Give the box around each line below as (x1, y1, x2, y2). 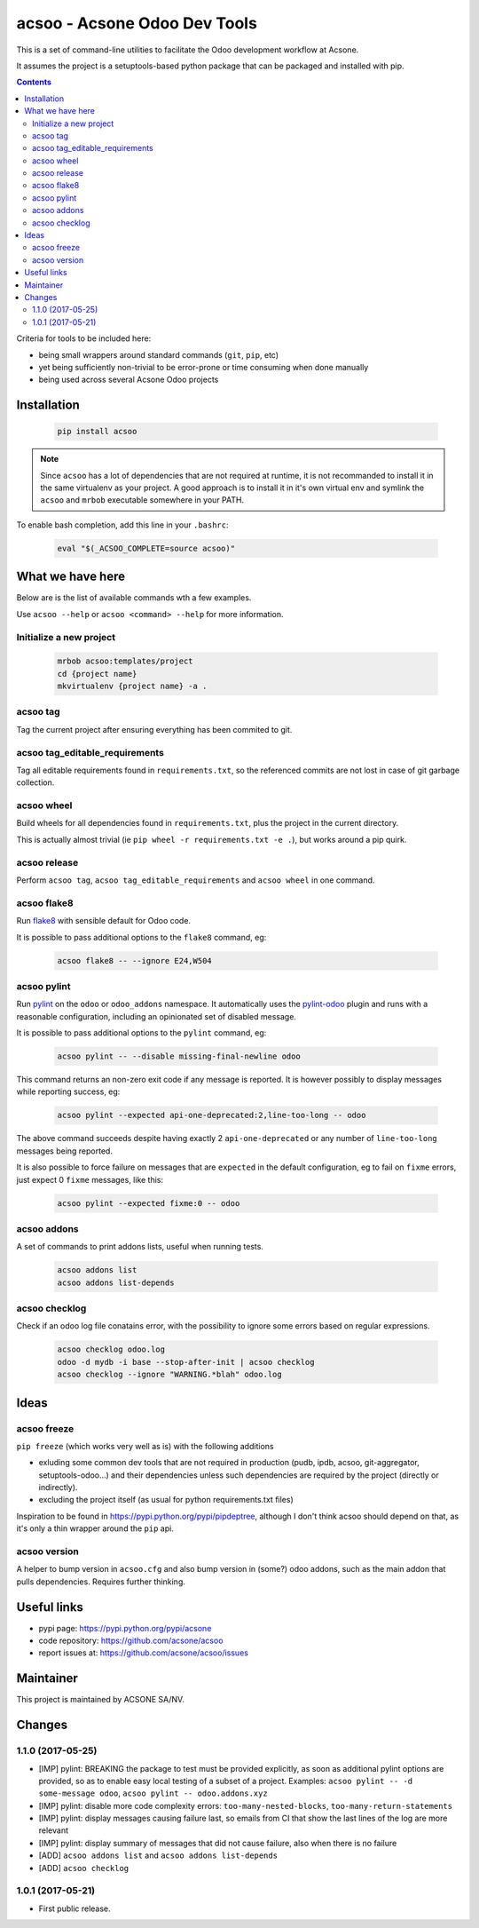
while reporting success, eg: (16, 1086, 121, 1097)
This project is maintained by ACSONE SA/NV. (16, 1694, 185, 1705)
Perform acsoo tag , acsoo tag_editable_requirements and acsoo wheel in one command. (16, 875, 375, 885)
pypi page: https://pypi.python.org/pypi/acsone (38, 1623, 212, 1633)
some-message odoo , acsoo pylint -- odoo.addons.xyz (38, 1788, 268, 1798)
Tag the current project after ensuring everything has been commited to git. (16, 724, 293, 734)
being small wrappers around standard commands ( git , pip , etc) (38, 349, 279, 360)
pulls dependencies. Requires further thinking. (16, 1576, 186, 1587)
